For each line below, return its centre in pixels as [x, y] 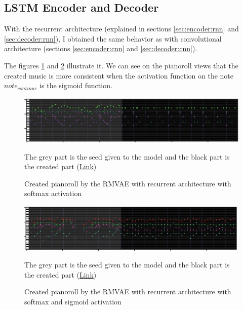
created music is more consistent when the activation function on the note [119, 75]
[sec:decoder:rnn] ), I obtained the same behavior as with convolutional [113, 38]
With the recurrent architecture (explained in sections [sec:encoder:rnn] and [121, 29]
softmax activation [53, 193]
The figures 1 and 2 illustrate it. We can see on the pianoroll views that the [121, 65]
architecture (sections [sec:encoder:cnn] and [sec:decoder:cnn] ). [101, 48]
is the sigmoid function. [76, 85]
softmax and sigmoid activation [73, 302]
